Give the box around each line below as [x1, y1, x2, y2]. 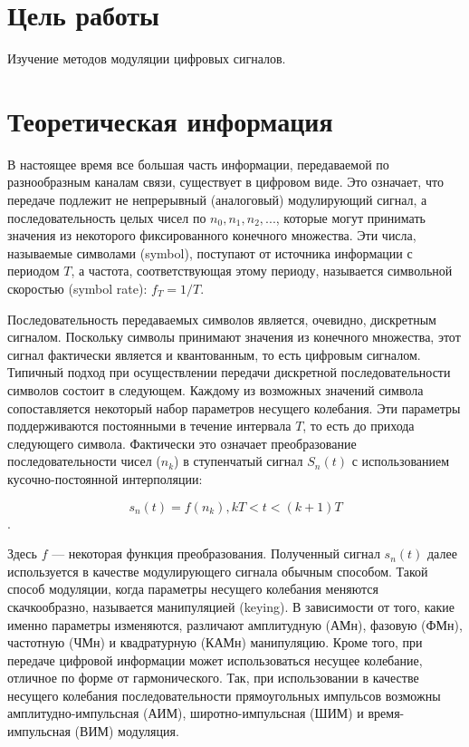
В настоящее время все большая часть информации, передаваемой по [7, 154, 389, 173]
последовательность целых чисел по [7, 208, 206, 227]
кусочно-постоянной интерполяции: [7, 469, 203, 488]
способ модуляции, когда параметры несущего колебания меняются [7, 579, 378, 598]
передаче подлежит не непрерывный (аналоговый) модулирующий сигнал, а [7, 190, 427, 209]
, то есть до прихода [302, 416, 415, 435]
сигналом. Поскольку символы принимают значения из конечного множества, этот [7, 327, 461, 346]
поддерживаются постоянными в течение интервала [7, 416, 292, 435]
